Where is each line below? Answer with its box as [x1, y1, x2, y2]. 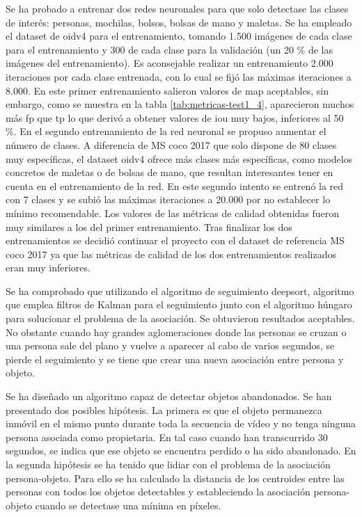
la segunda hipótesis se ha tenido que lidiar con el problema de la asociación [6, 457, 331, 471]
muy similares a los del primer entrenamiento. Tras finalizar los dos [6, 219, 292, 234]
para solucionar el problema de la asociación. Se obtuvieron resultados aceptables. [6, 311, 355, 326]
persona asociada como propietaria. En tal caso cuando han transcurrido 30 [6, 429, 328, 444]
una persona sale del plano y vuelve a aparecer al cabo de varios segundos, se [6, 338, 335, 353]
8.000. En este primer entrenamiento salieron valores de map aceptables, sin [6, 83, 329, 97]
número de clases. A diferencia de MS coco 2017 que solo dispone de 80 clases [6, 137, 337, 152]
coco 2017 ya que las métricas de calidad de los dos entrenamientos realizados [6, 246, 336, 261]
